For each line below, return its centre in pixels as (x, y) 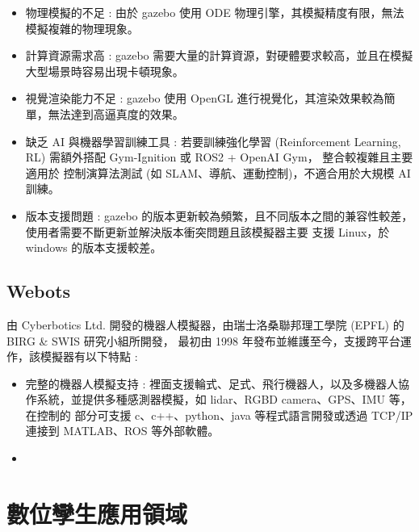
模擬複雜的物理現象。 (82, 28)
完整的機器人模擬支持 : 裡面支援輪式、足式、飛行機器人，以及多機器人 (212, 383)
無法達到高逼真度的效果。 (116, 113)
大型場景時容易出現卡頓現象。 (105, 71)
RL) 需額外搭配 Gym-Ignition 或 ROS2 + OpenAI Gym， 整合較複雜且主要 (219, 157)
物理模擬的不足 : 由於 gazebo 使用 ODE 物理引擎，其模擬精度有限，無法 (215, 12)
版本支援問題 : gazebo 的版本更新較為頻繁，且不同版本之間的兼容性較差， (219, 215)
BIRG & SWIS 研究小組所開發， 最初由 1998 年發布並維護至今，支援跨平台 (203, 340)
